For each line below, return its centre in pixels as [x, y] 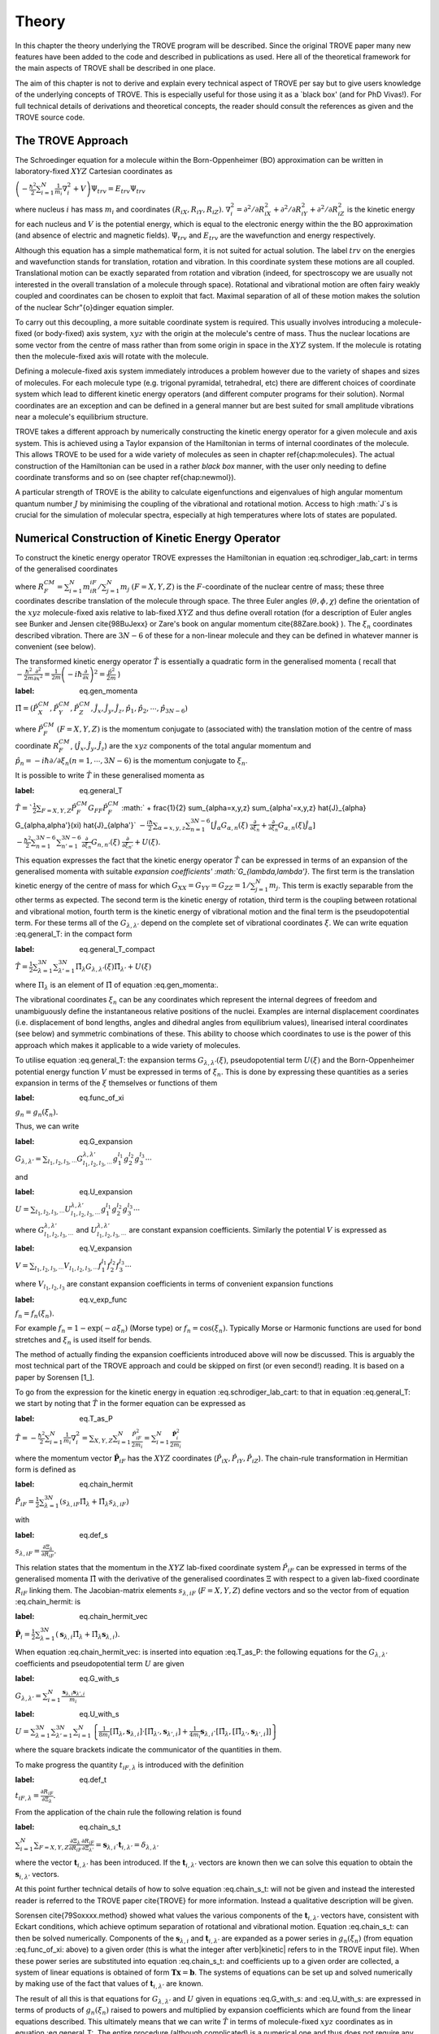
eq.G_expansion [106, 1141]
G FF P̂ [98, 809]
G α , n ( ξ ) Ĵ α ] [297, 826]
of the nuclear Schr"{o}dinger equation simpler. [95, 307]
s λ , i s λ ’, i [74, 1693]
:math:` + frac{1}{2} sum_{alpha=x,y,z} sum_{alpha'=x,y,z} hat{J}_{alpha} [244, 807]
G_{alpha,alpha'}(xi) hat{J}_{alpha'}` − [80, 825]
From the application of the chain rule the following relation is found [128, 1812]
